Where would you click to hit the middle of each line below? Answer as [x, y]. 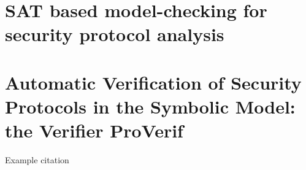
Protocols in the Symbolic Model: [150, 106]
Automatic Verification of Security [153, 82]
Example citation [37, 160]
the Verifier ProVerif [94, 130]
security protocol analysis [115, 34]
